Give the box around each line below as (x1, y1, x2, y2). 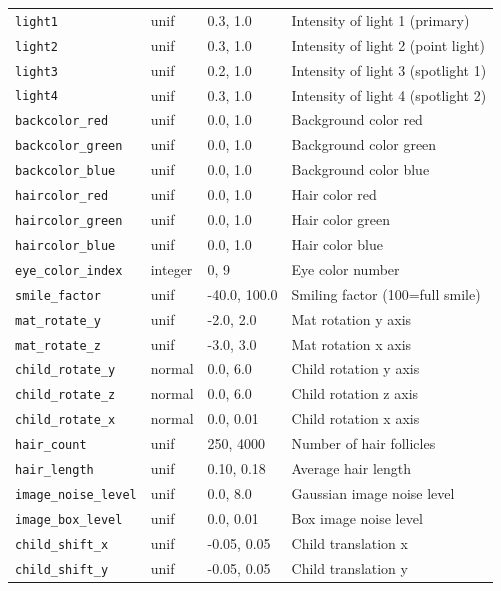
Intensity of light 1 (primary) (291, 9, 470, 30)
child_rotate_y (15, 363, 116, 378)
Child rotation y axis (291, 358, 420, 379)
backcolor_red (15, 114, 109, 129)
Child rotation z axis (291, 383, 419, 404)
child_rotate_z (15, 388, 116, 403)
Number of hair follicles (291, 433, 436, 454)
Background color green (291, 134, 437, 155)
